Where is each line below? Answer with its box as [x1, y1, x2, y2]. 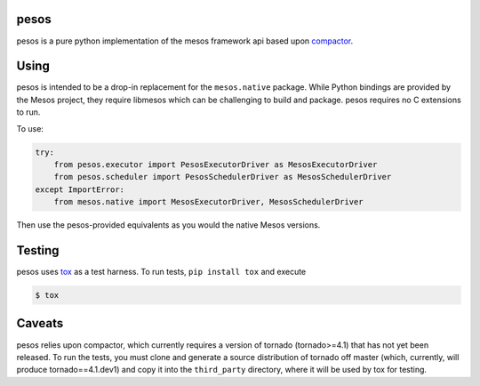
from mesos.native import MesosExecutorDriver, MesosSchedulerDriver [53, 197, 364, 207]
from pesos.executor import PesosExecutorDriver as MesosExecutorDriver [53, 159, 378, 169]
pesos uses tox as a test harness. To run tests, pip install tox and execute [16, 267, 307, 277]
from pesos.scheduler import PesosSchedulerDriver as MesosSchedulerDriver [53, 172, 392, 182]
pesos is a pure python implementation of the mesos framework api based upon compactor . [16, 36, 354, 46]
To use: [16, 123, 44, 133]
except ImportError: [35, 184, 124, 195]
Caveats [16, 316, 64, 331]
